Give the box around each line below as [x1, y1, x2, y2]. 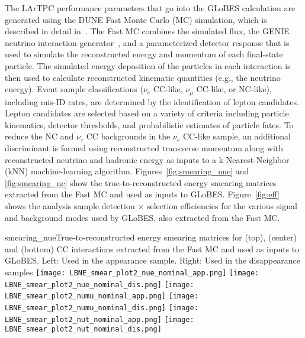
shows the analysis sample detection [5, 199, 135, 212]
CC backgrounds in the [86, 130, 171, 142]
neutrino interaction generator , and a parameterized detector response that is [5, 36, 290, 48]
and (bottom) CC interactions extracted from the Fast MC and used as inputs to [5, 242, 300, 255]
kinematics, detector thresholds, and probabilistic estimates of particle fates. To [5, 118, 294, 131]
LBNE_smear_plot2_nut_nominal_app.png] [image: [5, 315, 194, 324]
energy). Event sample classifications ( [5, 83, 143, 95]
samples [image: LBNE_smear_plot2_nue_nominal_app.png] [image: [5, 265, 259, 278]
